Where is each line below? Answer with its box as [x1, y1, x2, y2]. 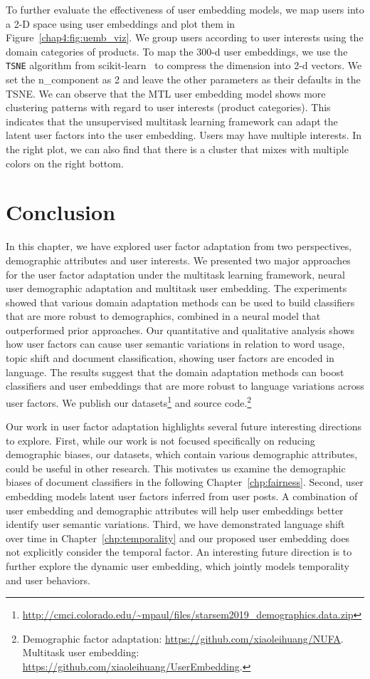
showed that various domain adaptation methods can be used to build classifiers [6, 294, 355, 309]
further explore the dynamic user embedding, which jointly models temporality [6, 559, 349, 574]
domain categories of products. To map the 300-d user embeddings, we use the [6, 43, 348, 58]
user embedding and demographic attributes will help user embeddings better [6, 502, 344, 517]
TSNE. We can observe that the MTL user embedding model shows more [6, 85, 326, 100]
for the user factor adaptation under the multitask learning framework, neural [6, 266, 345, 281]
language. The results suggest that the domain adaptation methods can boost [6, 364, 344, 379]
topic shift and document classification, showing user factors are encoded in [6, 351, 334, 366]
